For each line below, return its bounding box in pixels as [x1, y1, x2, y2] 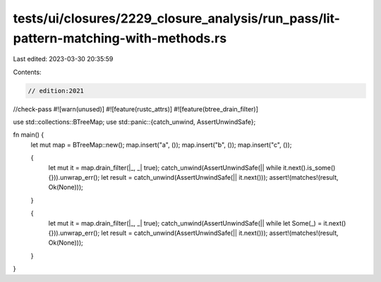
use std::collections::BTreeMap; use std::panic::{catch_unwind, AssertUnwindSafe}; [13, 118, 256, 126]
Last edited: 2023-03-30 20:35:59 [13, 55, 114, 63]
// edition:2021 [28, 87, 85, 94]
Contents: [13, 68, 42, 76]
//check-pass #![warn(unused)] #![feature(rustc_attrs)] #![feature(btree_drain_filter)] [13, 104, 259, 113]
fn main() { [13, 130, 44, 139]
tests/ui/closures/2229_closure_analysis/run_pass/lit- [13, 11, 340, 26]
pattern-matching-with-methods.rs [13, 30, 227, 46]
